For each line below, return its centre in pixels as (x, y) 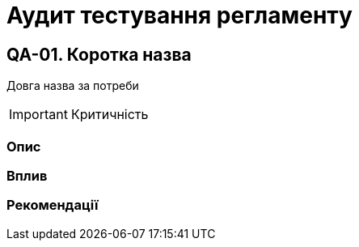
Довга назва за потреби (73, 86)
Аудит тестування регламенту (179, 15)
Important (38, 115)
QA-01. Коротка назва (99, 54)
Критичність (110, 115)
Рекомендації (53, 205)
